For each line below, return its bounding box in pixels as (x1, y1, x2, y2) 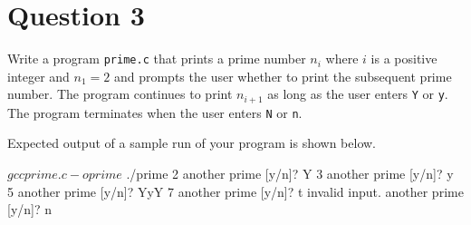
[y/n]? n (7, 200, 53, 219)
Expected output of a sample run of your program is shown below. (7, 133, 376, 152)
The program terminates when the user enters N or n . (7, 103, 303, 122)
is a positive (370, 49, 437, 68)
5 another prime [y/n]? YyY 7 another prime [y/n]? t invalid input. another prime (7, 181, 464, 201)
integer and (7, 66, 70, 85)
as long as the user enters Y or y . (267, 84, 448, 103)
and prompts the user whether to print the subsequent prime (113, 66, 452, 85)
